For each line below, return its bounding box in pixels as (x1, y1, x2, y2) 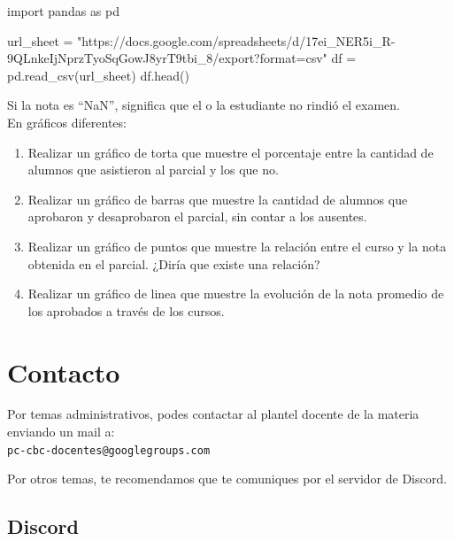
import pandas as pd (7, 2, 120, 19)
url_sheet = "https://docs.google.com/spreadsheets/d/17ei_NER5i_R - (7, 31, 396, 50)
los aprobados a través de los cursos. (27, 301, 225, 320)
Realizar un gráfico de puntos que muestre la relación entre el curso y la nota (27, 236, 447, 255)
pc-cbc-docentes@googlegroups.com (7, 444, 211, 457)
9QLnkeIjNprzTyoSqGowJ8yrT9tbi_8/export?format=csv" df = (7, 49, 357, 67)
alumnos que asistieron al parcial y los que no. (27, 160, 279, 179)
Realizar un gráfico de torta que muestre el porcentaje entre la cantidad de (27, 143, 434, 161)
